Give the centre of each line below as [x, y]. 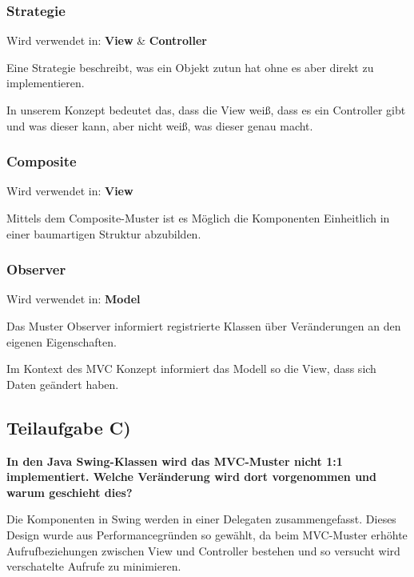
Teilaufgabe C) [69, 427]
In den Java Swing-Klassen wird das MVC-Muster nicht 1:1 [175, 461]
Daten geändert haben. [63, 384]
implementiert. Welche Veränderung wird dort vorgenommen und [191, 477]
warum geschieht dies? [70, 492]
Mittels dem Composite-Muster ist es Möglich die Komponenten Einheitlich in [198, 218]
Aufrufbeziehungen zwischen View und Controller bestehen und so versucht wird [203, 550]
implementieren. [46, 83]
